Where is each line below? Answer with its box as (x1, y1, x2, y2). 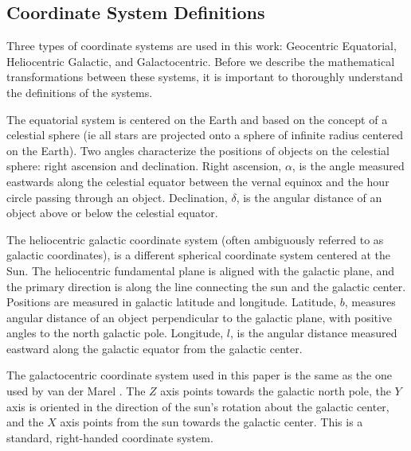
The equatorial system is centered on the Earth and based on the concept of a (6, 111, 388, 127)
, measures (344, 294, 396, 310)
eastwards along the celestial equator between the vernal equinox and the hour (6, 173, 389, 189)
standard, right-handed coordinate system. (6, 429, 213, 445)
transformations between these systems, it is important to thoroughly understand (6, 68, 403, 85)
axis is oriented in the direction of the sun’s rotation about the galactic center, (6, 398, 389, 414)
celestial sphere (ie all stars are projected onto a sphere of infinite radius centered (6, 126, 404, 143)
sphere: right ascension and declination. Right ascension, (6, 157, 282, 174)
